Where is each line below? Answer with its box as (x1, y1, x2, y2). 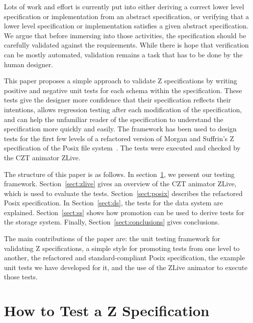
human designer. (4, 59, 53, 69)
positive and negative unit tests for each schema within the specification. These (4, 85, 242, 95)
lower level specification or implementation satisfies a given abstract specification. (4, 21, 249, 31)
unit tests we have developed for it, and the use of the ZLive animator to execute (4, 262, 248, 272)
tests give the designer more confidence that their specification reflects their (4, 95, 231, 105)
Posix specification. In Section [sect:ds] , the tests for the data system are (4, 198, 223, 208)
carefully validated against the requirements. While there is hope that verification (4, 40, 249, 50)
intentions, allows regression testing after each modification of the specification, (4, 104, 242, 114)
